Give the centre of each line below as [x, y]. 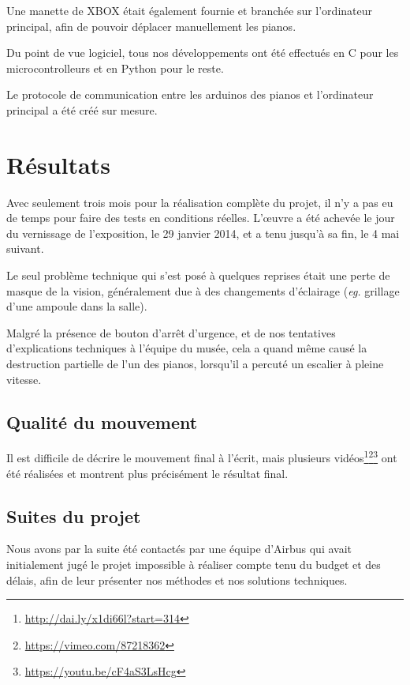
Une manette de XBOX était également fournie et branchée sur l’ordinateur [190, 10]
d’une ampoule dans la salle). [77, 306]
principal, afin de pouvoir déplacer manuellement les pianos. [151, 26]
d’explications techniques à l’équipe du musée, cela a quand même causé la [187, 348]
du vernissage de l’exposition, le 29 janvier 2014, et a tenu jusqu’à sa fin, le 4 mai [203, 233]
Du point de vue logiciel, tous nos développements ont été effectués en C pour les [203, 53]
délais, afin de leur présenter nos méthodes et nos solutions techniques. [177, 580]
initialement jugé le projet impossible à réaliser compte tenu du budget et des [194, 565]
